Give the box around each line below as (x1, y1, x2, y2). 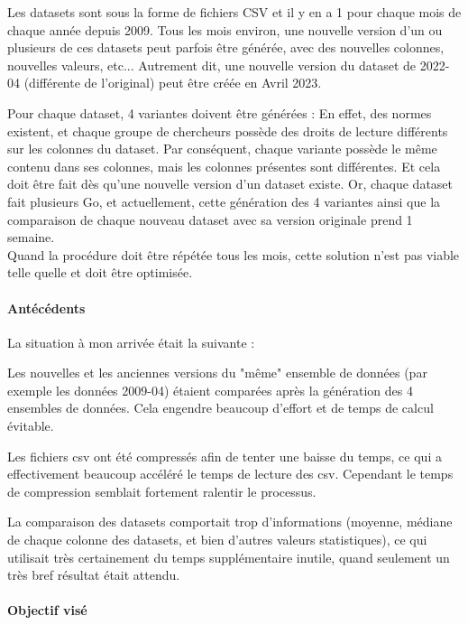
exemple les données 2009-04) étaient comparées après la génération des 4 (7, 380, 413, 399)
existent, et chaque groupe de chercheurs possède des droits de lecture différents (7, 121, 448, 140)
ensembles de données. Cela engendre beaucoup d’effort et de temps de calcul (7, 398, 434, 417)
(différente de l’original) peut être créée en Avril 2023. (23, 73, 322, 92)
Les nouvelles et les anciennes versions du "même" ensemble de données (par (7, 363, 427, 382)
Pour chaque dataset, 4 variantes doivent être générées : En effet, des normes (7, 103, 432, 122)
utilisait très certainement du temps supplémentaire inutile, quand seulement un (7, 547, 450, 566)
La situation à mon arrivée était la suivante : (7, 332, 255, 351)
